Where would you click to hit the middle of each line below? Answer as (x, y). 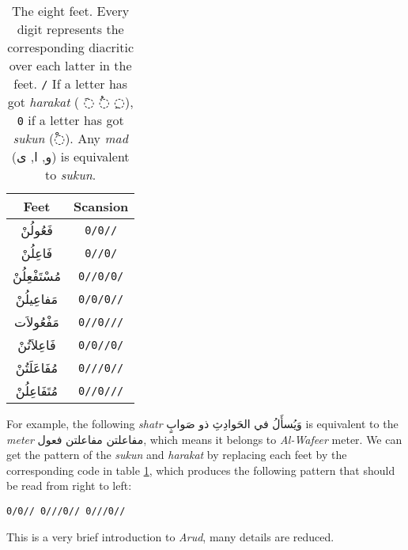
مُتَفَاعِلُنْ (37, 391)
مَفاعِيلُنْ (37, 299)
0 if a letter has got (70, 120)
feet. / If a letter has (71, 83)
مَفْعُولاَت (37, 322)
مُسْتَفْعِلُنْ (37, 276)
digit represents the (70, 29)
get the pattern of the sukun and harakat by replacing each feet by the (177, 455)
